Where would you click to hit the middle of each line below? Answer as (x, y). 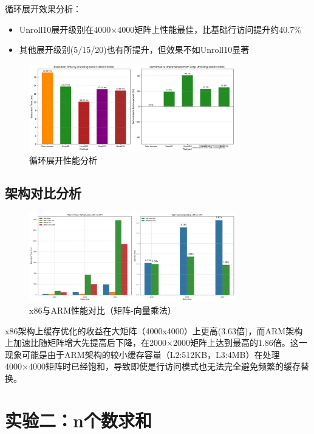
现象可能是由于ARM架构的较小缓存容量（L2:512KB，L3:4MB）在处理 (142, 354)
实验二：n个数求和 (78, 420)
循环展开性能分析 (63, 160)
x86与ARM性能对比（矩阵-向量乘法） (103, 310)
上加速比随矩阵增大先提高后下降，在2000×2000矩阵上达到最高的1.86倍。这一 (156, 343)
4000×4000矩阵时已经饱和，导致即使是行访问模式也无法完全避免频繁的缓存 (153, 366)
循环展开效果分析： (43, 9)
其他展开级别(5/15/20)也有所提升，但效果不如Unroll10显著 (134, 50)
